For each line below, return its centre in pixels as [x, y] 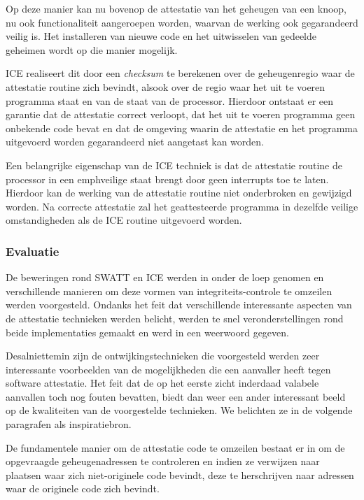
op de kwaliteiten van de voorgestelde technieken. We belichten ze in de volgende [179, 410]
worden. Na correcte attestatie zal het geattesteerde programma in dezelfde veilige [182, 206]
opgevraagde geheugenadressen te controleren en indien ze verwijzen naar [163, 461]
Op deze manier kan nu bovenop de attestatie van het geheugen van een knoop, [176, 8]
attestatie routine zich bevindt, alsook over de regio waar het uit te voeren [166, 86]
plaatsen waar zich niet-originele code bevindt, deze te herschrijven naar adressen [180, 474]
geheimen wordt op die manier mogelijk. [92, 49]
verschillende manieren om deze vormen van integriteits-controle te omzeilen [169, 291]
